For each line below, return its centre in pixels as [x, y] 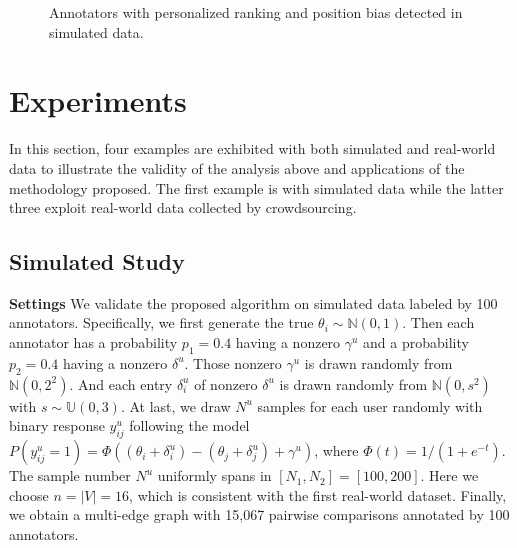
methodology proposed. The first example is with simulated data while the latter [256, 187]
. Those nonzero [233, 362]
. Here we [449, 475]
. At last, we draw [175, 405]
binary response [57, 425]
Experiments [98, 100]
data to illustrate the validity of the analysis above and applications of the [237, 167]
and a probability [416, 342]
